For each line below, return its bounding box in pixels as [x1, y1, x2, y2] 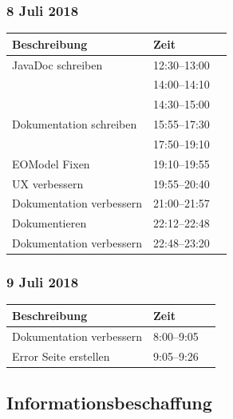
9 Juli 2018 [6, 272, 79, 292]
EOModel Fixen [12, 155, 90, 172]
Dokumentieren [12, 215, 87, 231]
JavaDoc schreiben [12, 56, 103, 73]
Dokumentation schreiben [12, 116, 137, 132]
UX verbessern [12, 175, 84, 192]
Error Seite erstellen [12, 347, 110, 364]
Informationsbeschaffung [6, 390, 212, 415]
